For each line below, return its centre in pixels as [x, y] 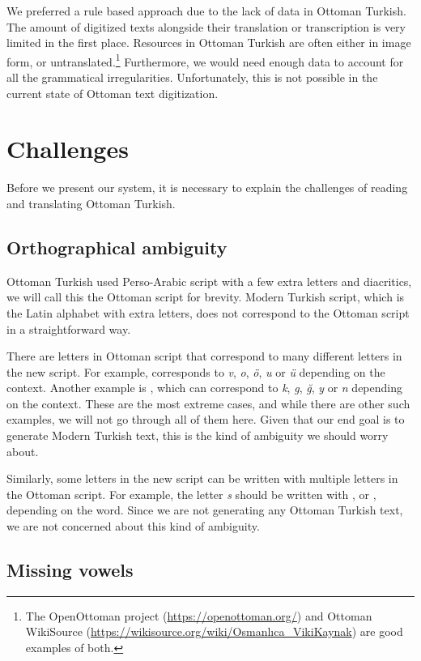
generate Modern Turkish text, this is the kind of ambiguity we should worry [198, 435]
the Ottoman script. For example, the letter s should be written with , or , [191, 494]
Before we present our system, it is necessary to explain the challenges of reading [207, 188]
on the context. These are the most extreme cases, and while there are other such [208, 403]
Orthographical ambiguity [117, 247]
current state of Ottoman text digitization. [113, 93]
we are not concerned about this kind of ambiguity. [133, 526]
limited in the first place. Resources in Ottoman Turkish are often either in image [209, 43]
